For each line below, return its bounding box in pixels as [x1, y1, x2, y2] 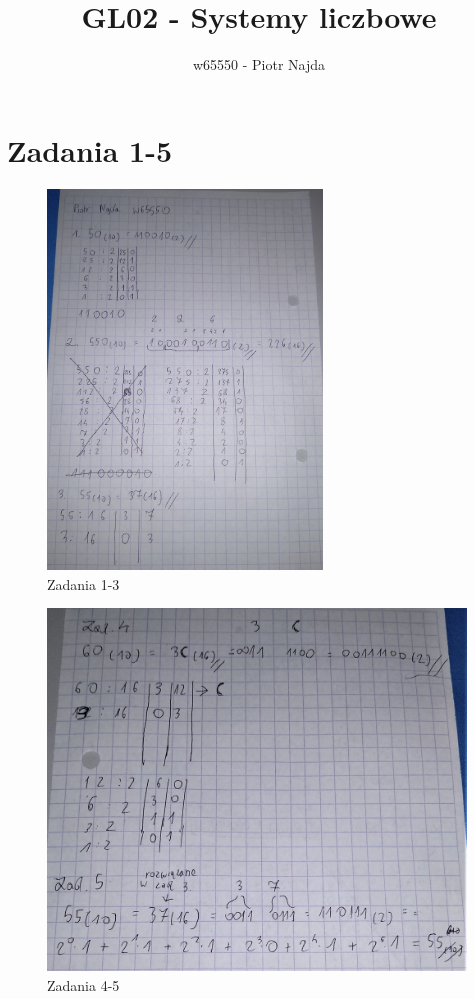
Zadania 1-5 [7, 129, 173, 170]
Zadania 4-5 [47, 974, 120, 995]
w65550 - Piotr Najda [192, 54, 326, 75]
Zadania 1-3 [47, 573, 120, 594]
